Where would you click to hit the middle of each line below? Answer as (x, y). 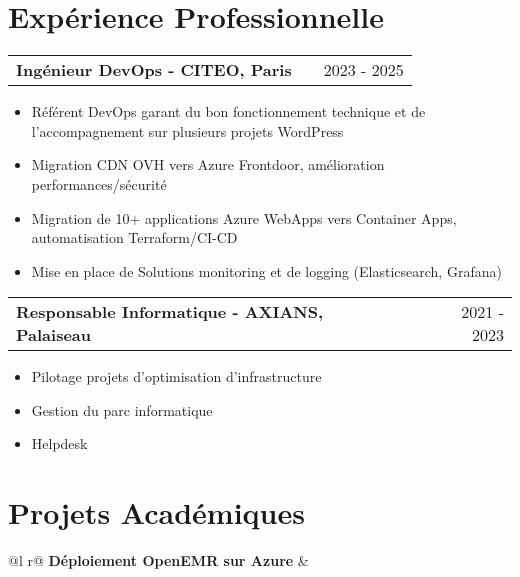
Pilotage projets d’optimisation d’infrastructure (176, 376)
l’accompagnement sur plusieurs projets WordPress (187, 130)
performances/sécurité (99, 183)
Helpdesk (59, 443)
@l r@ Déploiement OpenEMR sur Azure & (158, 560)
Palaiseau (54, 335)
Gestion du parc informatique (122, 409)
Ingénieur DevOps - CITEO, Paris (154, 70)
